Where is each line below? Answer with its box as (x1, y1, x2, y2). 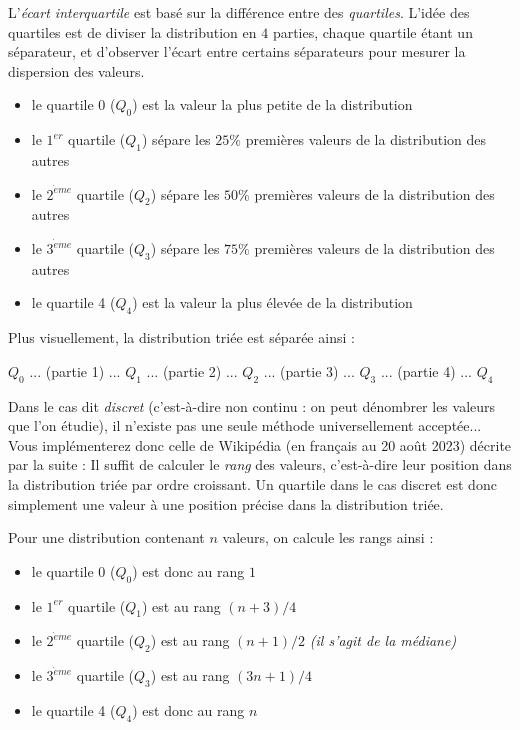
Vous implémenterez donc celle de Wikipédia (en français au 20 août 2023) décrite (8, 434, 512, 455)
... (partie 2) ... (146, 360, 238, 381)
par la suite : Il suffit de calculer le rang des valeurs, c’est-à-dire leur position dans (8, 454, 512, 475)
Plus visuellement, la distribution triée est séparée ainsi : (8, 327, 355, 348)
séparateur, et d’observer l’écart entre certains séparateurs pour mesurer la (8, 41, 466, 62)
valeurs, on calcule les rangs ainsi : (222, 527, 434, 548)
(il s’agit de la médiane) (309, 630, 457, 651)
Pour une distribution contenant (8, 527, 205, 548)
